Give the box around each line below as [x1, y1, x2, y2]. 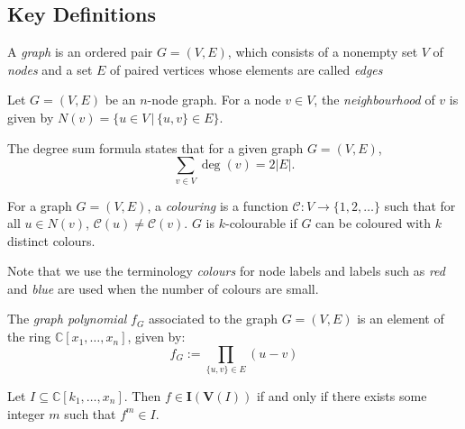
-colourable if [224, 214, 297, 233]
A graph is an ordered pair [7, 42, 153, 61]
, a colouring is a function [147, 196, 288, 214]
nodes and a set [7, 59, 93, 78]
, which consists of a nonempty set [227, 42, 418, 61]
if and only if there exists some [256, 386, 427, 405]
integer [7, 404, 45, 423]
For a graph [7, 196, 72, 214]
